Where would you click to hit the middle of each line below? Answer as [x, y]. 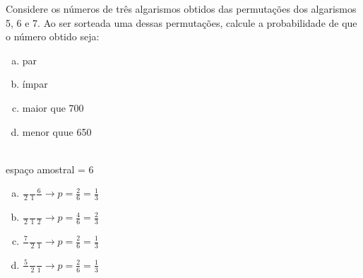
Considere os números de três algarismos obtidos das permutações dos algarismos [181, 8]
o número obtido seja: [53, 36]
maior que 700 [53, 107]
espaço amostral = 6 [50, 169]
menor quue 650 [57, 131]
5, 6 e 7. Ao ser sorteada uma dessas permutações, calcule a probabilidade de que [181, 22]
